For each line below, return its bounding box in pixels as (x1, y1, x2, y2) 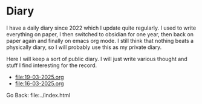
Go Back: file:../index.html (6, 91, 71, 99)
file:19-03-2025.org (15, 73, 65, 80)
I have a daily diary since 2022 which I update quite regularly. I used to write (6, 24, 197, 31)
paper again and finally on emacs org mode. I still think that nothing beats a (6, 37, 194, 44)
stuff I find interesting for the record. (6, 62, 97, 69)
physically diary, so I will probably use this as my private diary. (6, 44, 162, 51)
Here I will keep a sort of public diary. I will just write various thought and (6, 55, 187, 62)
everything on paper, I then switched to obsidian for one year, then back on (6, 30, 194, 37)
